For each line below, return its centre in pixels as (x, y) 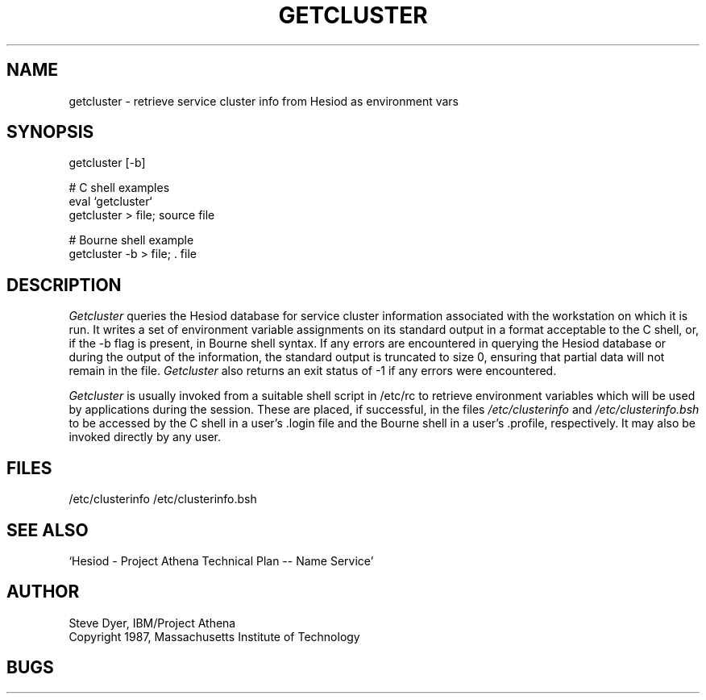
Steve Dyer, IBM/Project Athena (152, 623)
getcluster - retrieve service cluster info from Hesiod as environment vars (264, 101)
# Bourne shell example (131, 240)
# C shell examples (119, 188)
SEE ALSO (48, 530)
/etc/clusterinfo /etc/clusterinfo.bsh (163, 499)
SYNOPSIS (50, 132)
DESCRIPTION (64, 285)
